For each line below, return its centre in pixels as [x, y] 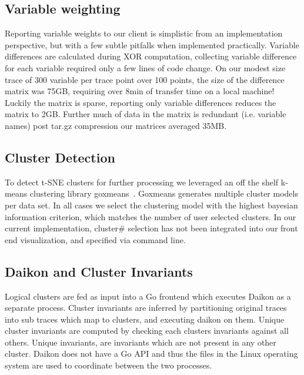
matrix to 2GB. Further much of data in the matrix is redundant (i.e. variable [146, 114]
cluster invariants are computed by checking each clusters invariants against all [147, 331]
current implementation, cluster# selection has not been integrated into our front [151, 228]
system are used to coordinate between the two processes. [108, 365]
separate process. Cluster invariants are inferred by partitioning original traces [146, 308]
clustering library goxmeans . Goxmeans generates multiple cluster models [164, 193]
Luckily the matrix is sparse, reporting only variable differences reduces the [141, 102]
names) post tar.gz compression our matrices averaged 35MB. [116, 125]
